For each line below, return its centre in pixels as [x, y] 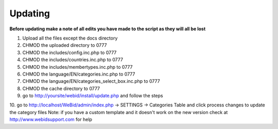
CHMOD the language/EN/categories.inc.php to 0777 [79, 74]
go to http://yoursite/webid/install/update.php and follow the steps [93, 96]
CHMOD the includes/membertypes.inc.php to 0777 [77, 67]
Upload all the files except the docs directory [70, 38]
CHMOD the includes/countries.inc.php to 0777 [73, 60]
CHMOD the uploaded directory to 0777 [65, 45]
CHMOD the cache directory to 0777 [61, 88]
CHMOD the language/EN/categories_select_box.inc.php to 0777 [91, 81]
